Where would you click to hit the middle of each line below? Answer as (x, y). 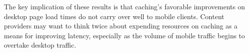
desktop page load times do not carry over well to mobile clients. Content (114, 16)
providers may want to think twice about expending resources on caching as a (121, 26)
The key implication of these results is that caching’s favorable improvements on (124, 6)
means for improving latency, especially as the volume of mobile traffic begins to (124, 35)
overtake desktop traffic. (40, 45)
